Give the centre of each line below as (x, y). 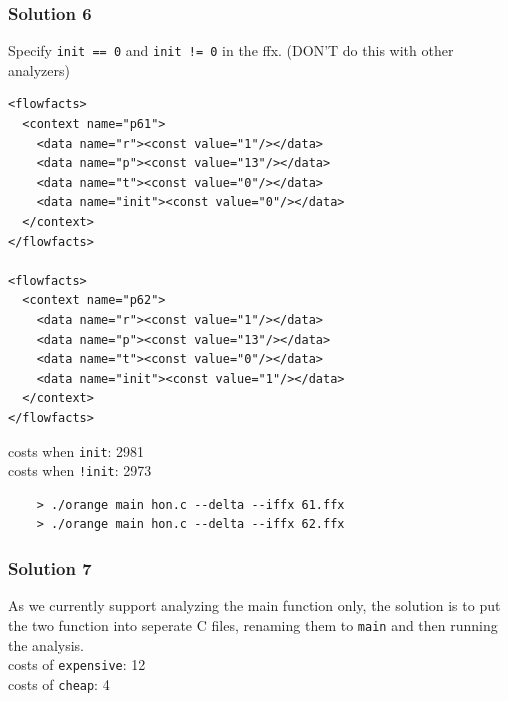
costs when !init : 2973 (80, 470)
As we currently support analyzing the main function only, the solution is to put (254, 605)
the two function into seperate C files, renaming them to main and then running (253, 624)
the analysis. (46, 644)
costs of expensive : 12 (77, 664)
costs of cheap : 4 (59, 683)
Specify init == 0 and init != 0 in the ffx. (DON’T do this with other (231, 50)
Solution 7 (50, 567)
